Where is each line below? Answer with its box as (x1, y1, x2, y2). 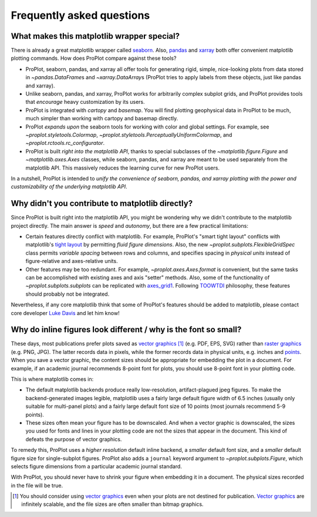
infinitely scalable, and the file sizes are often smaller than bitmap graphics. (21, 501, 204, 508)
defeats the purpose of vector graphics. (25, 435, 122, 442)
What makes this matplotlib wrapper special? (11, 31, 180, 41)
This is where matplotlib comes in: (11, 376, 94, 383)
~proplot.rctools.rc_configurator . (25, 140, 105, 147)
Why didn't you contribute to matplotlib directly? (11, 198, 193, 208)
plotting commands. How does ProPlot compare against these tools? (11, 55, 177, 62)
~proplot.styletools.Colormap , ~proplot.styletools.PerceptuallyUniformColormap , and (25, 131, 232, 138)
